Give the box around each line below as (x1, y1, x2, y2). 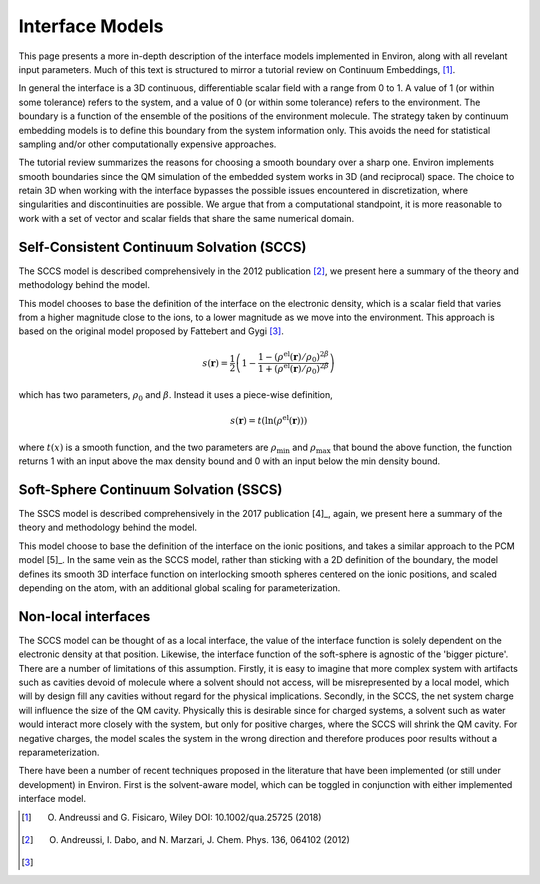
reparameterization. (18, 746, 100, 758)
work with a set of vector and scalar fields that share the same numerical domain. (18, 212, 355, 224)
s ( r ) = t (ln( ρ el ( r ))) (230, 413, 308, 427)
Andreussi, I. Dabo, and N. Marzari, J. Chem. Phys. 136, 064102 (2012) (60, 833, 350, 845)
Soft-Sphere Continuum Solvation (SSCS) (18, 481, 283, 498)
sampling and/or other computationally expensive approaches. (18, 138, 277, 150)
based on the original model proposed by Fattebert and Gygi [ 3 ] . (18, 325, 284, 337)
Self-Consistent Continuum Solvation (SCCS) (18, 238, 307, 255)
